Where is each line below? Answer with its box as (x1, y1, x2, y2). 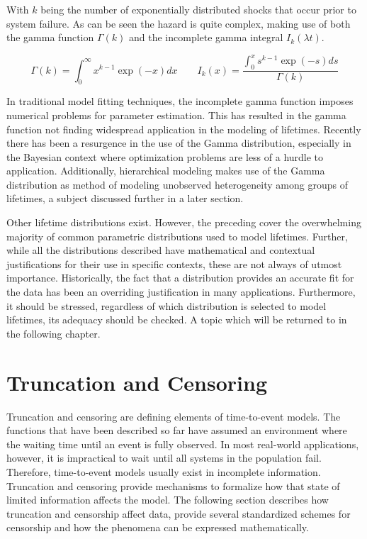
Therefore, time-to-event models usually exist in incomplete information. (6, 464, 321, 479)
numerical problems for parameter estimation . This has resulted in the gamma (6, 107, 346, 122)
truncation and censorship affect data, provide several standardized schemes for (6, 506, 351, 521)
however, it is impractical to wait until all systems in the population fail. (6, 450, 322, 465)
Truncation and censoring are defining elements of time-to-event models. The (6, 409, 341, 423)
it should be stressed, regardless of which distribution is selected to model (6, 298, 327, 313)
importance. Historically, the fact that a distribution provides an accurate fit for (6, 270, 354, 285)
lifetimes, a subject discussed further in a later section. (6, 191, 244, 206)
